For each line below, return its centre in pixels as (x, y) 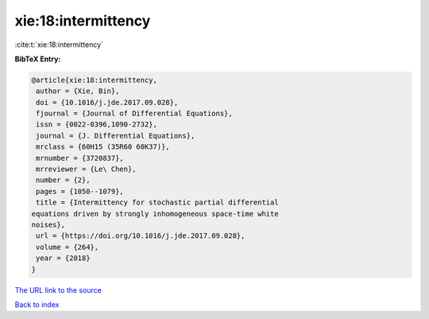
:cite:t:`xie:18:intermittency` (59, 45)
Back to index (37, 304)
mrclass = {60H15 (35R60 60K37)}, (103, 147)
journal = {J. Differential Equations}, (116, 136)
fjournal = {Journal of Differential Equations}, (135, 114)
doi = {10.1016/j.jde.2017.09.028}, (107, 102)
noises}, (48, 225)
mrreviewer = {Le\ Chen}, (86, 169)
